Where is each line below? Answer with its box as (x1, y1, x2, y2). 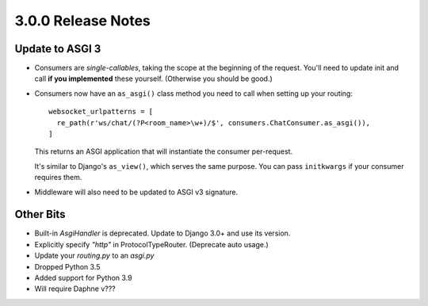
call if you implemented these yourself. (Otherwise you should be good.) (34, 74, 273, 83)
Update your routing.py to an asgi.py (34, 251, 155, 261)
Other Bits (14, 208, 66, 221)
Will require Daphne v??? (34, 284, 117, 293)
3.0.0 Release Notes (14, 12, 151, 29)
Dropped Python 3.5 (34, 262, 101, 271)
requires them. (34, 173, 82, 182)
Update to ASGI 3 (14, 42, 101, 55)
